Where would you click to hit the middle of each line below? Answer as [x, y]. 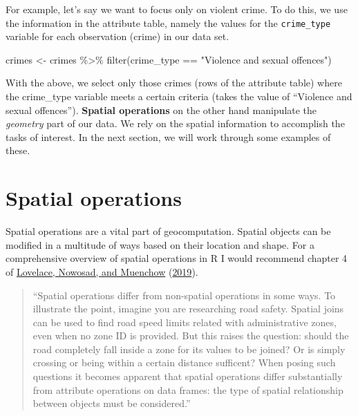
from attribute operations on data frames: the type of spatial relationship [188, 389]
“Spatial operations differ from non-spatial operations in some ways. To [184, 295]
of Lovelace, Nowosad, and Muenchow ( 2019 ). [102, 271]
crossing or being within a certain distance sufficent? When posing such [184, 362]
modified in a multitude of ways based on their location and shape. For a [160, 244]
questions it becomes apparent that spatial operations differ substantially [188, 376]
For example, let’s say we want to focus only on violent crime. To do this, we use [177, 9]
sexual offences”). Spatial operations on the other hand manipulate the [161, 110]
